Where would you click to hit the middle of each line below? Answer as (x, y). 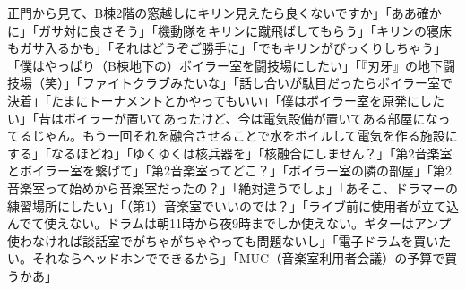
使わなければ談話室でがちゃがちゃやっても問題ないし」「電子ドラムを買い (223, 240)
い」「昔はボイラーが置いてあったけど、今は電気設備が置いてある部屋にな (223, 118)
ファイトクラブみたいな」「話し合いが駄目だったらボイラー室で (267, 83)
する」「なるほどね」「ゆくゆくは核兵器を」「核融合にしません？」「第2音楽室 (230, 153)
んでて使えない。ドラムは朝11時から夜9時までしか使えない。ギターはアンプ (229, 223)
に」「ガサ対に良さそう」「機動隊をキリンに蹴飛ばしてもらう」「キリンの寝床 (229, 30)
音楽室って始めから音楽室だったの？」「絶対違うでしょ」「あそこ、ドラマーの (233, 188)
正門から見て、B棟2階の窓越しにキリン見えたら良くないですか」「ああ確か (224, 13)
